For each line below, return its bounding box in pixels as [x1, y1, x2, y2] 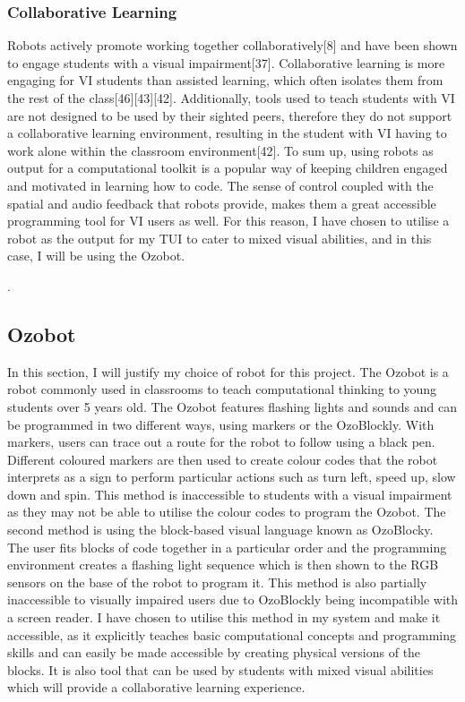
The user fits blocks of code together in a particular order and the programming [7, 537, 447, 556]
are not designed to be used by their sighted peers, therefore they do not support [7, 106, 452, 124]
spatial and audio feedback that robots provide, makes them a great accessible [7, 193, 436, 212]
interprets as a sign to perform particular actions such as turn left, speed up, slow [7, 467, 456, 486]
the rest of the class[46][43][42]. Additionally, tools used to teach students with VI [7, 89, 455, 107]
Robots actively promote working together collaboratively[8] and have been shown [7, 36, 458, 55]
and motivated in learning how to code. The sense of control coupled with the [7, 175, 434, 194]
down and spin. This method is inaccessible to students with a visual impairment [7, 484, 452, 503]
